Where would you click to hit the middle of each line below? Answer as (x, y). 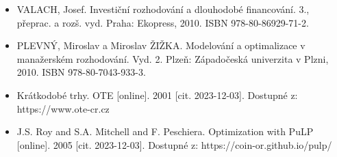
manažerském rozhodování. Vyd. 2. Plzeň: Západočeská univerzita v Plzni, (173, 58)
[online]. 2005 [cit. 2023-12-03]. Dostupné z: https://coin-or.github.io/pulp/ (174, 144)
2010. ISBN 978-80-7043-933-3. (81, 72)
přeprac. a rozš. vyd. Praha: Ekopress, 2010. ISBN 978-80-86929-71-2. (163, 22)
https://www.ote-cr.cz (63, 108)
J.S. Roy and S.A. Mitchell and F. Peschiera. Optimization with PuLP (165, 131)
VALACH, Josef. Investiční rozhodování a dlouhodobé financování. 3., (163, 9)
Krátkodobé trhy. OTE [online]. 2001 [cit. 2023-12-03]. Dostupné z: (157, 95)
